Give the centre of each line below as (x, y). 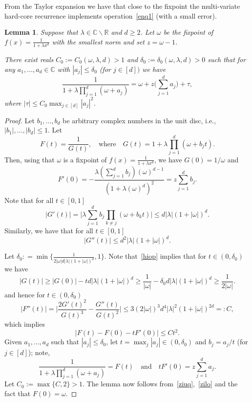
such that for (227, 59)
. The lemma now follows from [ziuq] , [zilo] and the (160, 384)
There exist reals (29, 59)
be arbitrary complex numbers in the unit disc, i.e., (139, 120)
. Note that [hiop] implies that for (155, 256)
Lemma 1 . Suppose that (41, 32)
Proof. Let (20, 120)
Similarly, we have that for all (49, 231)
